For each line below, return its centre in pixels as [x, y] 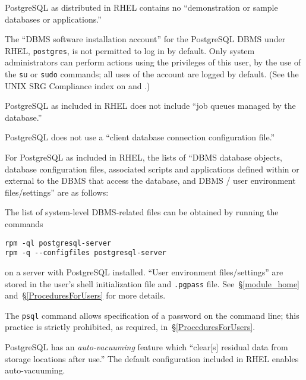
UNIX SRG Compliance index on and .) [78, 85]
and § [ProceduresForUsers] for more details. [85, 295]
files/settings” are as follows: [57, 192]
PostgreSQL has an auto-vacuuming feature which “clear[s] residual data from [146, 347]
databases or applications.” [53, 19]
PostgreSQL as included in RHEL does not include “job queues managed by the [150, 106]
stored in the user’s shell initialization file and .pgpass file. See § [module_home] [152, 283]
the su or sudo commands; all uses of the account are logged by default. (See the [152, 74]
